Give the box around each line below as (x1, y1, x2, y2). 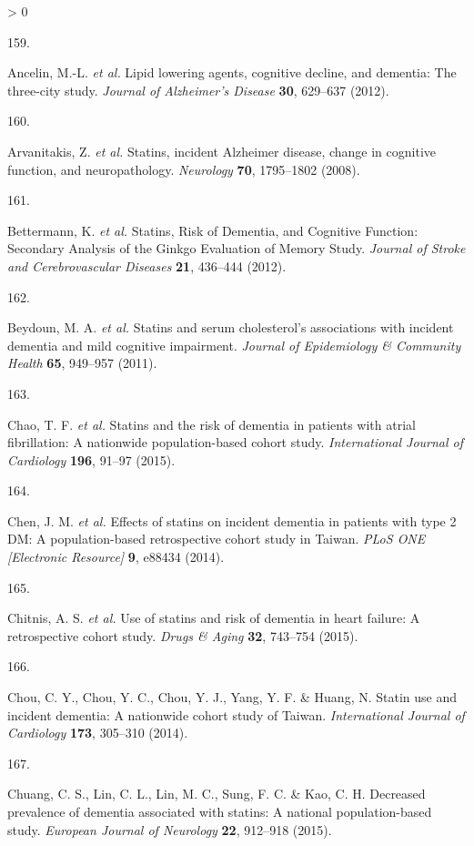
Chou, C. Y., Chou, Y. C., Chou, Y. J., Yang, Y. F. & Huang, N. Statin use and (7, 688, 458, 707)
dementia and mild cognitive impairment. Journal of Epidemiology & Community (7, 335, 461, 354)
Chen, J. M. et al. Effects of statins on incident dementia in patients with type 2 (7, 511, 457, 530)
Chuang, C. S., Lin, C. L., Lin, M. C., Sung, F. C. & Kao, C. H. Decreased (7, 784, 426, 803)
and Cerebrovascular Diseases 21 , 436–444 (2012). (7, 256, 287, 275)
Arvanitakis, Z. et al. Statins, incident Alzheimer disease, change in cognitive (7, 141, 436, 160)
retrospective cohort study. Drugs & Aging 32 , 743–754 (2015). (7, 626, 358, 645)
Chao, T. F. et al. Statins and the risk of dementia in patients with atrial (7, 414, 416, 433)
